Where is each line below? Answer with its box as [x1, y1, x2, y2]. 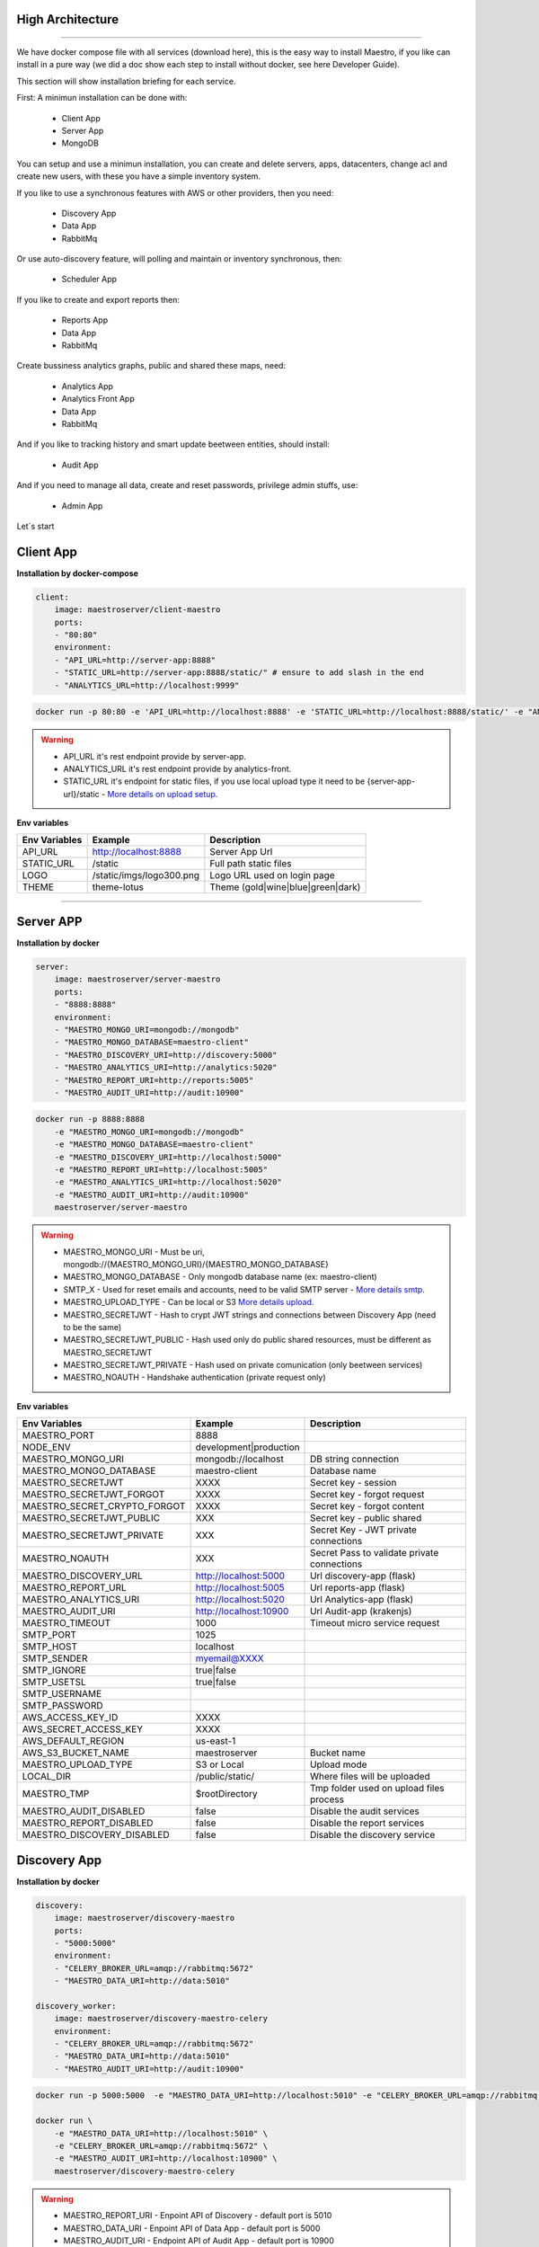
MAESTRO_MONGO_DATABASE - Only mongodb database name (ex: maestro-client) [63, 1272, 377, 1283]
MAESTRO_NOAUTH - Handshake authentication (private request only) [63, 1372, 327, 1383]
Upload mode [310, 1758, 367, 1771]
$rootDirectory [195, 1788, 258, 1800]
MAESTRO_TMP [22, 1788, 90, 1800]
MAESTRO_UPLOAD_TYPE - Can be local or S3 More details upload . [63, 1297, 314, 1308]
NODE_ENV [22, 1441, 71, 1453]
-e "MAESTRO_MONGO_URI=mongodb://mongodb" [54, 1126, 244, 1137]
